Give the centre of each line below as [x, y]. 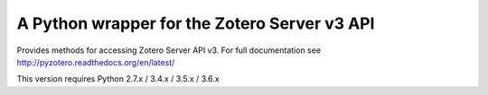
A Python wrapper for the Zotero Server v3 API [196, 23]
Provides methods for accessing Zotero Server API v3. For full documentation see [169, 50]
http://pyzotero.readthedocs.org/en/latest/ [96, 62]
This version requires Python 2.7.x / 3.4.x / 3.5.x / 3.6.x [118, 79]
